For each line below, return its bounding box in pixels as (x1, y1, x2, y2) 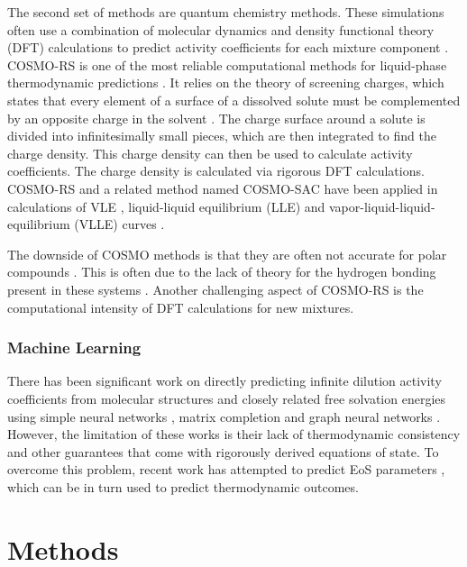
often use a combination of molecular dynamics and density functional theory (7, 20, 435, 39)
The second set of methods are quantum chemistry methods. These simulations (7, 3, 444, 21)
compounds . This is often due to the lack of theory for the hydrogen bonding (7, 262, 436, 281)
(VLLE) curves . (74, 215, 165, 233)
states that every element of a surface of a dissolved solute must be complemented (7, 90, 461, 109)
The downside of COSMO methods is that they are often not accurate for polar (7, 244, 447, 263)
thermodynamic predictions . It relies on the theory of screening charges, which (7, 73, 444, 92)
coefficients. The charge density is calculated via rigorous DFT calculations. (7, 161, 425, 180)
